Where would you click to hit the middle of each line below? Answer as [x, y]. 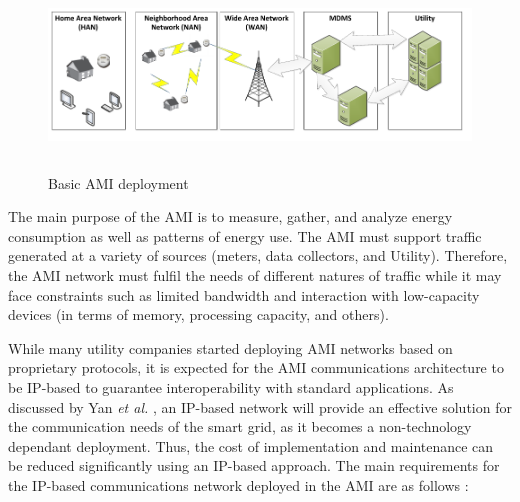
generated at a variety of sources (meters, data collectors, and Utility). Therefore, [258, 255]
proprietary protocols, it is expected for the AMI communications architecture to [256, 367]
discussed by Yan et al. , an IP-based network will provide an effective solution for [260, 406]
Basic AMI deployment [118, 182]
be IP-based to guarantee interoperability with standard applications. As [231, 386]
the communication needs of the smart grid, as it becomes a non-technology [240, 426]
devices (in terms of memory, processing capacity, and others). [198, 314]
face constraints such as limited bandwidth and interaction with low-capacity [244, 294]
